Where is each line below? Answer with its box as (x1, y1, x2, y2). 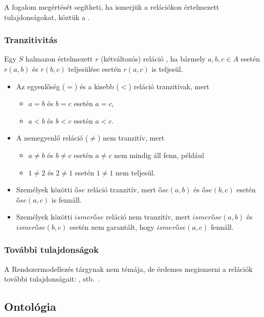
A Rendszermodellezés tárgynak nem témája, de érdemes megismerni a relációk (4, 263, 253, 274)
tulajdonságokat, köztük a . (4, 11, 90, 22)
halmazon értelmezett (25, 53, 93, 64)
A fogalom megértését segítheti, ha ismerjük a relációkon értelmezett (4, 2, 219, 12)
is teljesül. (151, 64, 183, 74)
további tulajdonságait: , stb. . (4, 273, 100, 284)
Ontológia (4, 299, 56, 314)
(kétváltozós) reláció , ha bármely (100, 53, 206, 64)
